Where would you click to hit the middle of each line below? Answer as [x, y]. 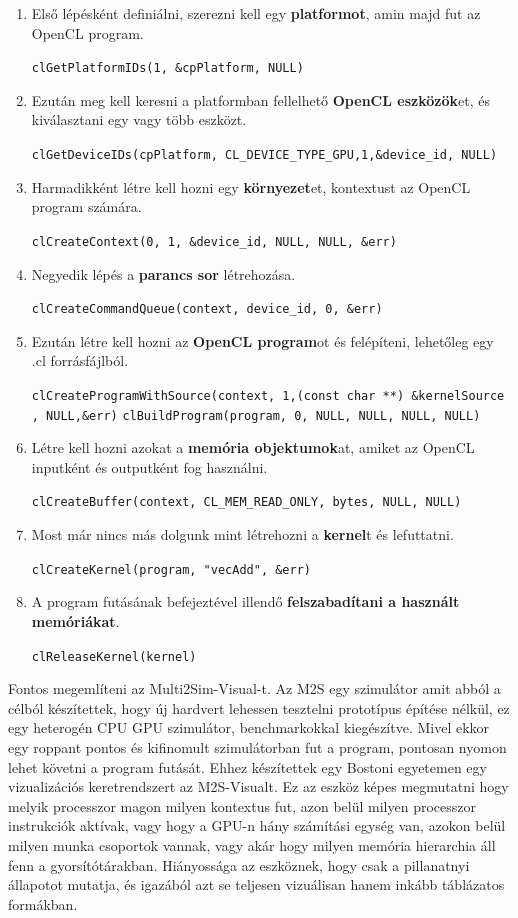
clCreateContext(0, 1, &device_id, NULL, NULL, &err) [214, 241]
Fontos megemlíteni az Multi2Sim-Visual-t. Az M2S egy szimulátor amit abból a [254, 688]
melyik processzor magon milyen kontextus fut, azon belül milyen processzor [242, 805]
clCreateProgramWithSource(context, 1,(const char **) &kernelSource [268, 395]
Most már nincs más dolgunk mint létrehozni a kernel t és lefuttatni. [242, 534]
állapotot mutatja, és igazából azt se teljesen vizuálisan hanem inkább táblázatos [256, 884]
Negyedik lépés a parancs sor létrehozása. [163, 273]
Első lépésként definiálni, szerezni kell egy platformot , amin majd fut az [256, 13]
